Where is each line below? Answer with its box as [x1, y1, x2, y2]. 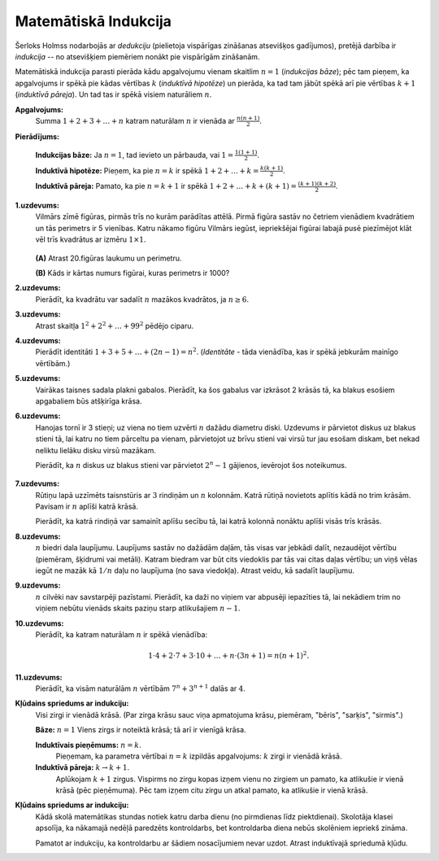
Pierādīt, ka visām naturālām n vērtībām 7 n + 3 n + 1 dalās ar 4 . [35, 683, 246, 693]
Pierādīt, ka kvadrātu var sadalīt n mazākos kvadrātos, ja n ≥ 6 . [35, 294, 250, 304]
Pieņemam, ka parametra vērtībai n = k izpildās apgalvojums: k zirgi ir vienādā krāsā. [55, 751, 342, 761]
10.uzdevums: [15, 618, 64, 628]
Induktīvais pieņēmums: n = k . [35, 740, 141, 750]
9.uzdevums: [15, 580, 61, 590]
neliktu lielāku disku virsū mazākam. [35, 445, 156, 455]
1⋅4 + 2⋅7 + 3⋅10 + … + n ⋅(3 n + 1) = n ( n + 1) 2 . [147, 649, 310, 661]
